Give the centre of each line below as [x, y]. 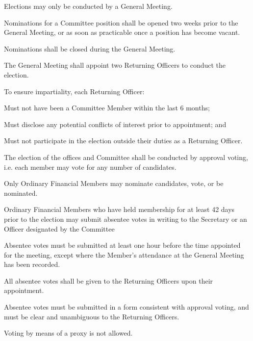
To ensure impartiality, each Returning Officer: [74, 91]
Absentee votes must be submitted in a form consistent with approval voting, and [126, 307]
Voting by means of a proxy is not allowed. [68, 333]
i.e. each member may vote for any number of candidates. [90, 167]
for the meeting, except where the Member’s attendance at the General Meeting [124, 254]
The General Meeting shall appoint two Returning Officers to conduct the [115, 65]
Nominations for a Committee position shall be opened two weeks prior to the [121, 22]
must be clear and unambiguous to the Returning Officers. [92, 316]
